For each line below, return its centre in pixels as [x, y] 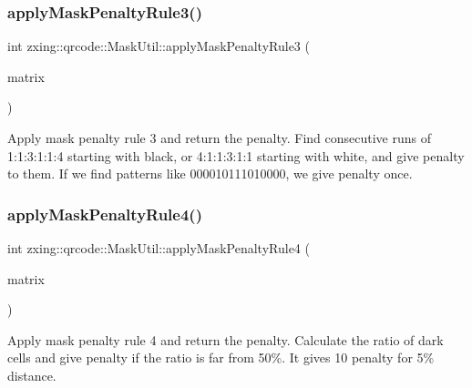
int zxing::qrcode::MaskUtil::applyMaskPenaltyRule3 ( [159, 46]
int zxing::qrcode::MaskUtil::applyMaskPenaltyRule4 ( [159, 248]
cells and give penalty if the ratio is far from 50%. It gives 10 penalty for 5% [221, 357]
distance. [32, 375]
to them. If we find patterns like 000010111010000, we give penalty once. [210, 174]
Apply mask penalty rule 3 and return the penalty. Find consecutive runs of [219, 138]
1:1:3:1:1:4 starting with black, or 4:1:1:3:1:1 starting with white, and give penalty [236, 155]
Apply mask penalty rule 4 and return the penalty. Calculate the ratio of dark [226, 339]
